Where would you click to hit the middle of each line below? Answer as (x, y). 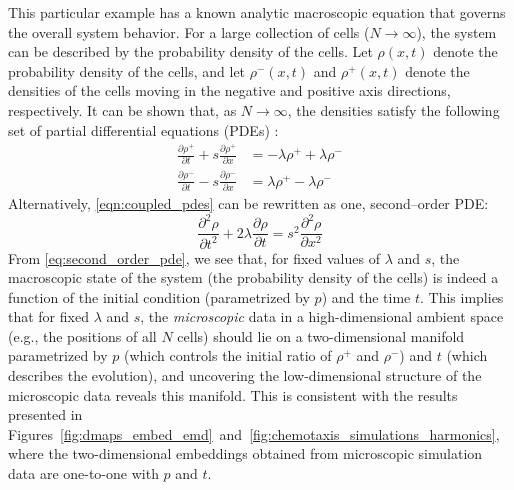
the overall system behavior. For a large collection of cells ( (189, 31)
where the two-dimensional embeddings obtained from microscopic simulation (245, 453)
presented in (45, 414)
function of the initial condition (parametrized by (159, 296)
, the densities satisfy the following (393, 109)
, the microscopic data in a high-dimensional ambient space (322, 316)
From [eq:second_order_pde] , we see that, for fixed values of (194, 257)
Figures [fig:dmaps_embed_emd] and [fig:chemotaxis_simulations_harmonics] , (254, 433)
